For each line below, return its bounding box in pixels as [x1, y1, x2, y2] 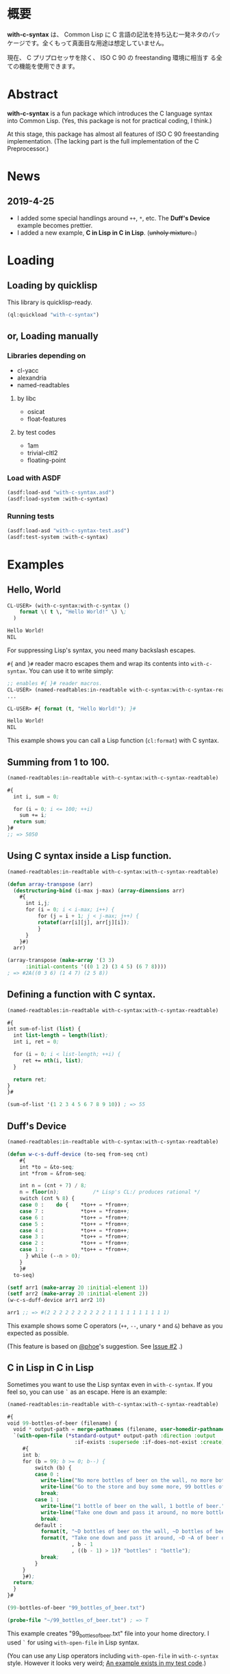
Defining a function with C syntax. [7, 989, 156, 1000]
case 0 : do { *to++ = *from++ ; [19, 1202, 130, 1208]
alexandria [16, 374, 47, 382]
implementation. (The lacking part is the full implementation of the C [7, 137, 199, 145]
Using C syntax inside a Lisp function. [7, 850, 172, 862]
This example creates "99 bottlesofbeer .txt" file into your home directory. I [7, 1629, 209, 1639]
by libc [16, 394, 36, 402]
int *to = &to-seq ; [19, 1163, 75, 1171]
